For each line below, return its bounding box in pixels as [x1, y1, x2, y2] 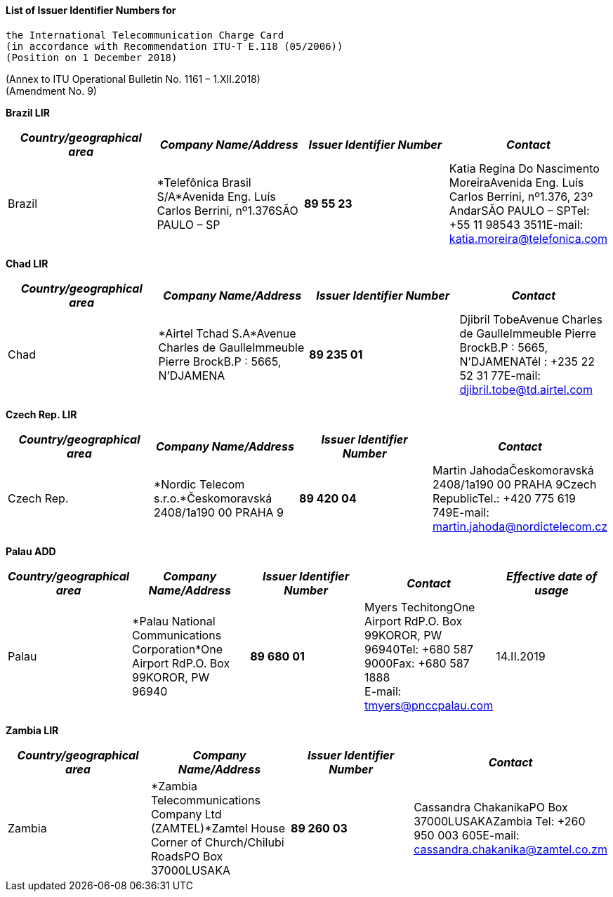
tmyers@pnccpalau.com [364, 698, 494, 712]
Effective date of [506, 569, 598, 583]
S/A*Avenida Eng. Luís [157, 189, 276, 204]
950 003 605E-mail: [414, 828, 520, 842]
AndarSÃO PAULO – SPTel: [449, 203, 590, 218]
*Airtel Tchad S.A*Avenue [158, 326, 296, 340]
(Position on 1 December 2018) [6, 51, 178, 63]
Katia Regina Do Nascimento [449, 161, 600, 175]
